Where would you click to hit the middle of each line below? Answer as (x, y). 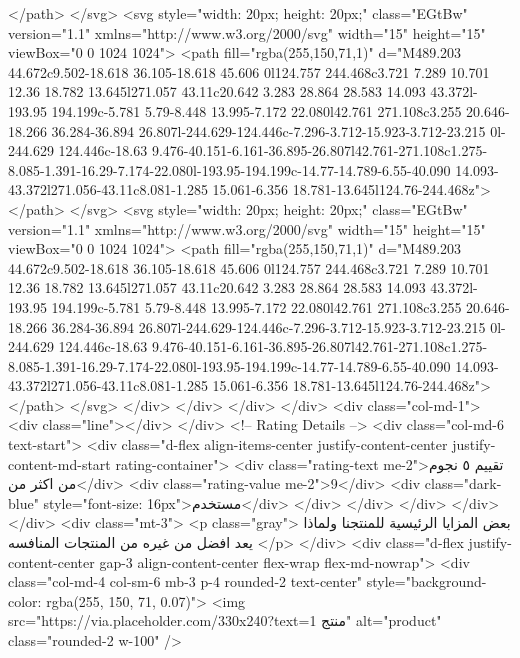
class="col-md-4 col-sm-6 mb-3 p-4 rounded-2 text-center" (185, 581)
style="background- (426, 581)
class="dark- (463, 483)
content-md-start (59, 463)
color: (25, 600)
